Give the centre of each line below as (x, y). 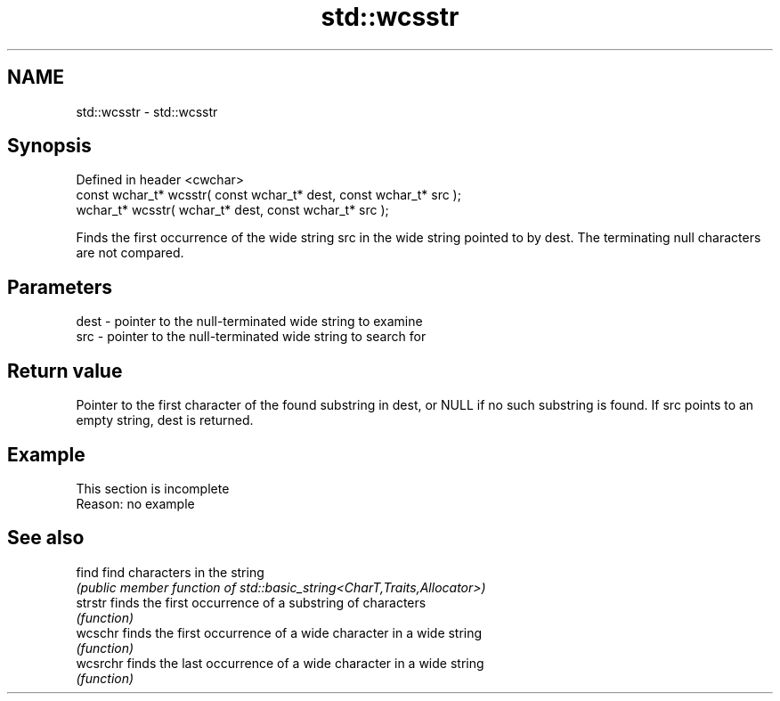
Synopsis (49, 146)
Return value (65, 371)
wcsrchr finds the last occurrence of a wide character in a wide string (280, 663)
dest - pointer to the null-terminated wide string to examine (249, 322)
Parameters (60, 287)
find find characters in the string (170, 572)
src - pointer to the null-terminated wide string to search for (251, 337)
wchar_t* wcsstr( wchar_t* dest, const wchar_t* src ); (232, 210)
